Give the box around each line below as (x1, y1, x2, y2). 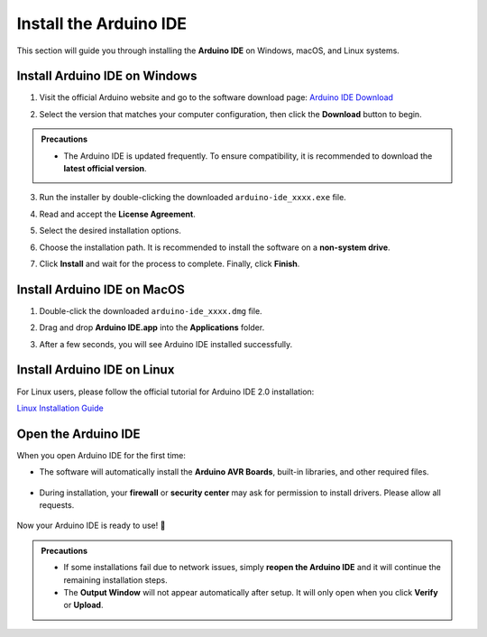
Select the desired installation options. (39, 226, 182, 236)
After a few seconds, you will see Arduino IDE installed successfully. (39, 338, 293, 349)
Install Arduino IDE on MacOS (16, 282, 185, 297)
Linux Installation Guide (16, 402, 104, 413)
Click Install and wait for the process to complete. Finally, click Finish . (39, 258, 300, 269)
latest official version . (63, 163, 148, 174)
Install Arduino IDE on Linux (16, 362, 175, 378)
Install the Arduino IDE (16, 14, 188, 33)
